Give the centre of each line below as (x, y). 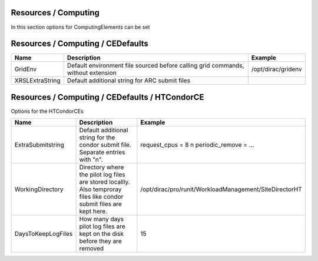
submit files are (100, 204)
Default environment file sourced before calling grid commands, (155, 66)
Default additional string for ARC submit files (129, 81)
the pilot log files (102, 175)
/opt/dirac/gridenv (277, 69)
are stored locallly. (105, 182)
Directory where (102, 168)
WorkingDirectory (39, 189)
